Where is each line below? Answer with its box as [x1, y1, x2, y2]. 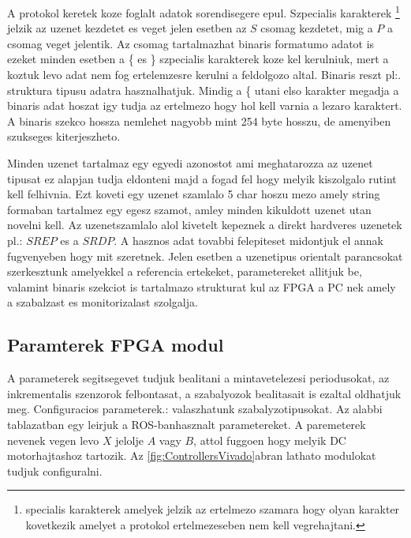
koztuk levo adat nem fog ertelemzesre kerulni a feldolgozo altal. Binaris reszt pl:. [7, 66, 402, 83]
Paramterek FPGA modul [7, 333, 224, 357]
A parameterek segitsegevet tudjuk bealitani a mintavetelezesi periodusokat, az [7, 370, 390, 386]
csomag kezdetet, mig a [260, 20, 373, 36]
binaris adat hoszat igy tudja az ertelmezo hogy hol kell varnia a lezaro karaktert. [7, 97, 402, 114]
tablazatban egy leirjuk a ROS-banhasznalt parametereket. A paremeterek [7, 416, 366, 432]
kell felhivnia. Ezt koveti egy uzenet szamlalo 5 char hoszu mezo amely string [7, 186, 380, 202]
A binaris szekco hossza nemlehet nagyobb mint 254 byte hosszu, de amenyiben [7, 112, 391, 129]
